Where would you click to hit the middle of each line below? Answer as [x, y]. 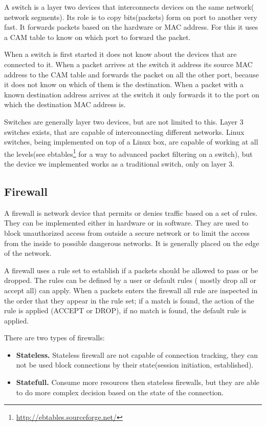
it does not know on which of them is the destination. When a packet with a [124, 84]
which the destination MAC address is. [65, 104]
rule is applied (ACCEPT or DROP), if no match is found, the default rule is [125, 310]
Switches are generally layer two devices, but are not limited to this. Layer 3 [124, 121]
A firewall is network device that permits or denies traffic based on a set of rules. [131, 212]
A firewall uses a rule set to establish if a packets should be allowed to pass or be [131, 270]
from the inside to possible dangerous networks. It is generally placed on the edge [132, 243]
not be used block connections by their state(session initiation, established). [135, 365]
